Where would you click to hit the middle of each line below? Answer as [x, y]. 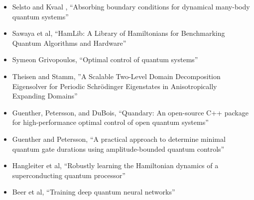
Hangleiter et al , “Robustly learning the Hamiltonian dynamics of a [115, 165]
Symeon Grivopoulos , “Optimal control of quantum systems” [105, 59]
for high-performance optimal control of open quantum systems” [110, 122]
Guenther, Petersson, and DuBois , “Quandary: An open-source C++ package [130, 112]
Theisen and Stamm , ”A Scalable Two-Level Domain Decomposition [116, 76]
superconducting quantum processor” [69, 175]
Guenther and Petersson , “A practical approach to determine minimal [119, 139]
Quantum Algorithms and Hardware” [69, 43]
